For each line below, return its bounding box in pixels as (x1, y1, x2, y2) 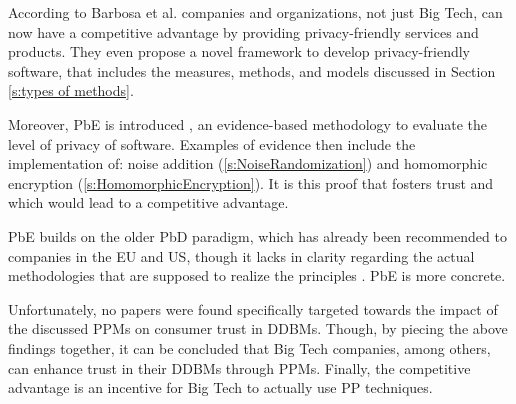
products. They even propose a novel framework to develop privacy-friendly (8, 41, 471, 62)
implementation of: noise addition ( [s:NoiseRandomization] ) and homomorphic (8, 153, 488, 174)
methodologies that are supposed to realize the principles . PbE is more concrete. (8, 265, 506, 286)
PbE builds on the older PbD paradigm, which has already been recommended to (8, 225, 507, 246)
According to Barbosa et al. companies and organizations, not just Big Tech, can (8, 2, 503, 22)
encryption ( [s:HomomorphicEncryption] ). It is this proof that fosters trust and (8, 172, 494, 193)
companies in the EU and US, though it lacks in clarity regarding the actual (8, 245, 475, 266)
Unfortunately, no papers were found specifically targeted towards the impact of (8, 298, 498, 319)
